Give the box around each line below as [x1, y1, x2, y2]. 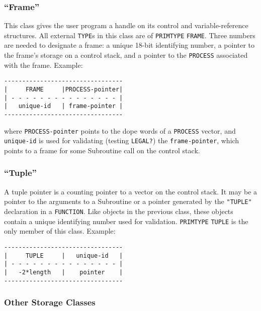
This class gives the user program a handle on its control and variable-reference [4, 20, 248, 31]
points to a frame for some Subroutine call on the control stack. [4, 145, 200, 155]
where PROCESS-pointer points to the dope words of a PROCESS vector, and [4, 125, 236, 136]
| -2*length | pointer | [4, 268, 123, 276]
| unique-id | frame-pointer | [4, 102, 123, 110]
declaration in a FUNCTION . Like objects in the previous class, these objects [4, 205, 233, 216]
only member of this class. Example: [4, 226, 116, 236]
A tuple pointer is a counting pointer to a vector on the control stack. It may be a [4, 186, 257, 196]
